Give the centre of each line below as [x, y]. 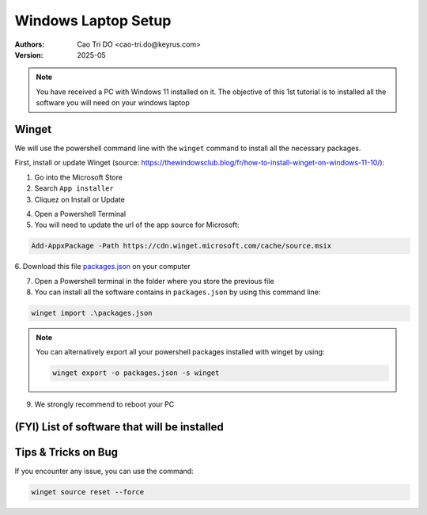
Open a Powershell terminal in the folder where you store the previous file [154, 281]
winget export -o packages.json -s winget [136, 373]
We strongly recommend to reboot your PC [104, 404]
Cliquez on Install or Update [80, 199]
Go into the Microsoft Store [78, 177]
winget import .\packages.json [92, 313]
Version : [29, 55]
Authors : [30, 44]
